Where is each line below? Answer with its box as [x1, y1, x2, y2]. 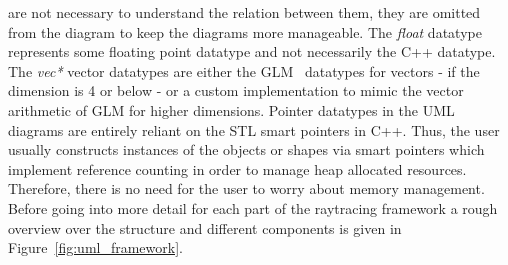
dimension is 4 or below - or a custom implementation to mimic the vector [8, 80, 464, 101]
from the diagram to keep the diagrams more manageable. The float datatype [8, 21, 482, 42]
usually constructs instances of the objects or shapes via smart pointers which [8, 139, 485, 160]
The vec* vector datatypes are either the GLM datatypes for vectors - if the [8, 60, 480, 81]
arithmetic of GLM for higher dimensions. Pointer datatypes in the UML [8, 99, 455, 120]
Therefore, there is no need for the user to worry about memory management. [8, 178, 485, 199]
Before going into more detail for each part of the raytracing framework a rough [8, 197, 498, 218]
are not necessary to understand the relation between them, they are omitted [8, 2, 481, 22]
